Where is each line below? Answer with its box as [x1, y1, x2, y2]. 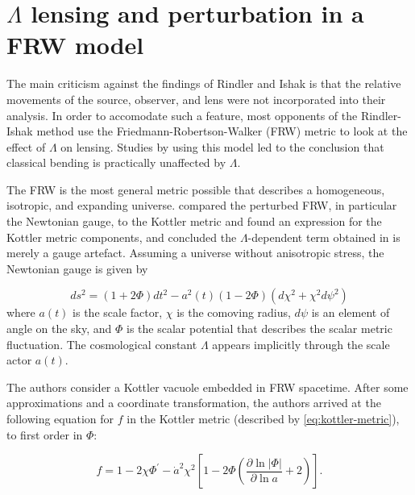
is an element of [311, 304, 390, 321]
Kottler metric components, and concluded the [6, 228, 237, 245]
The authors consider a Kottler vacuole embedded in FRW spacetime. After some [6, 378, 409, 395]
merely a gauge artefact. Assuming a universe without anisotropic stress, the [6, 244, 384, 261]
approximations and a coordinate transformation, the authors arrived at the [6, 394, 381, 411]
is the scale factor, [73, 304, 163, 321]
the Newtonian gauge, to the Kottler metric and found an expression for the [6, 213, 382, 230]
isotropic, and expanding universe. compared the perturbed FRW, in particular [6, 197, 397, 214]
